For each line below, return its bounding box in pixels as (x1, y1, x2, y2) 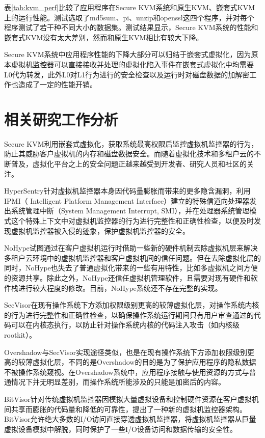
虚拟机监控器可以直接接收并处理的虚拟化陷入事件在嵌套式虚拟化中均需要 (11, 59, 254, 69)
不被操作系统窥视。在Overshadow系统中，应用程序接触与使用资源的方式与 (4, 366, 249, 377)
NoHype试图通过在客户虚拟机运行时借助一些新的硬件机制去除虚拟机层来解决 (4, 242, 258, 253)
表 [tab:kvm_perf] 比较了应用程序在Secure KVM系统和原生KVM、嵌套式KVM (4, 2, 255, 12)
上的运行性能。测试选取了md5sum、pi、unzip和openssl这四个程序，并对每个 (4, 12, 254, 22)
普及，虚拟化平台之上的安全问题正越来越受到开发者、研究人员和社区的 (11, 158, 247, 169)
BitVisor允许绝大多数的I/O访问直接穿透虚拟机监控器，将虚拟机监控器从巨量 (4, 414, 256, 424)
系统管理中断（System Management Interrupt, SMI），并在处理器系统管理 (11, 205, 250, 216)
